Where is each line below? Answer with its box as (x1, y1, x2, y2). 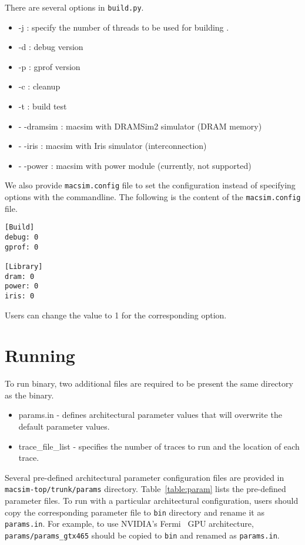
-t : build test (18, 100, 67, 112)
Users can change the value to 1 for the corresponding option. (5, 308, 227, 321)
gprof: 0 (5, 242, 39, 251)
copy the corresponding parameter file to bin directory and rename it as (5, 506, 264, 518)
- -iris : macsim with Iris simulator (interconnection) (18, 139, 207, 152)
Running (5, 343, 75, 367)
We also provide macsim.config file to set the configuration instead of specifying (5, 179, 296, 191)
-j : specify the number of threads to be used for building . (18, 21, 229, 33)
